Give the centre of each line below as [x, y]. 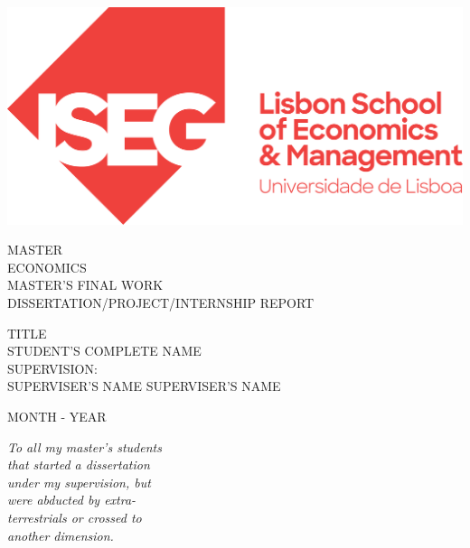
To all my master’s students [85, 446]
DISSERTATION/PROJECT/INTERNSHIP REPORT [161, 303]
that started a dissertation [79, 464]
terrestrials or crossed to [75, 517]
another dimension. [61, 535]
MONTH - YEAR [57, 417]
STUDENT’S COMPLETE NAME [104, 351]
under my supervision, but [79, 482]
